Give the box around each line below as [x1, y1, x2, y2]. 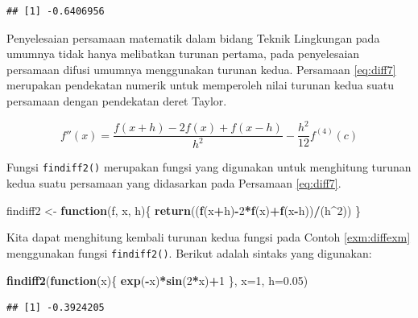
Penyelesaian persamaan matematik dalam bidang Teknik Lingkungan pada [6, 29, 380, 46]
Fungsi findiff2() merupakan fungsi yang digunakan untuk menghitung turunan [6, 159, 412, 176]
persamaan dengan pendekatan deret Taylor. [6, 92, 227, 109]
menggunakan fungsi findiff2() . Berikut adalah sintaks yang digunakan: [6, 244, 372, 261]
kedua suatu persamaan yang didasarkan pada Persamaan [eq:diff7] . [6, 175, 341, 192]
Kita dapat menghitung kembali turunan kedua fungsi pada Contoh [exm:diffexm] [6, 229, 411, 246]
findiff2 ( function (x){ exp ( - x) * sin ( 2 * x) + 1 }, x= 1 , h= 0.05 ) [6, 271, 308, 288]
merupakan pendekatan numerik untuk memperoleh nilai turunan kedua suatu [6, 76, 394, 93]
